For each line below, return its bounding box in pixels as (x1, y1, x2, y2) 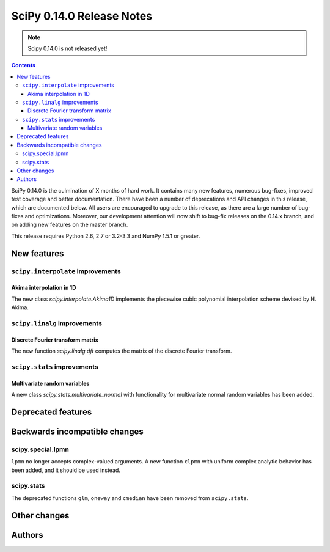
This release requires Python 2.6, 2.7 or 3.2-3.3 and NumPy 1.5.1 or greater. (11, 232, 200, 240)
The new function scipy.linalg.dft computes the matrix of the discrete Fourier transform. (11, 347, 232, 355)
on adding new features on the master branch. (11, 221, 128, 229)
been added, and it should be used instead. (11, 466, 120, 474)
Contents (11, 62, 36, 69)
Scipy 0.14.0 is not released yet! (28, 45, 108, 52)
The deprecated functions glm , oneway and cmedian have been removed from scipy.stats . (11, 494, 249, 501)
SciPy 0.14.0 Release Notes (11, 9, 153, 23)
